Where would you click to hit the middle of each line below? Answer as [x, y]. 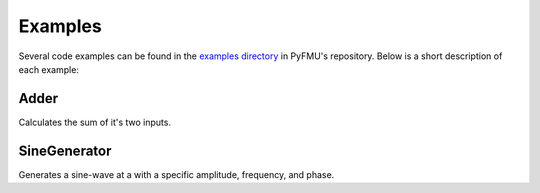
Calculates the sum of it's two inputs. [95, 122]
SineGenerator [65, 150]
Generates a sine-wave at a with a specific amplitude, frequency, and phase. [176, 174]
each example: [49, 69]
